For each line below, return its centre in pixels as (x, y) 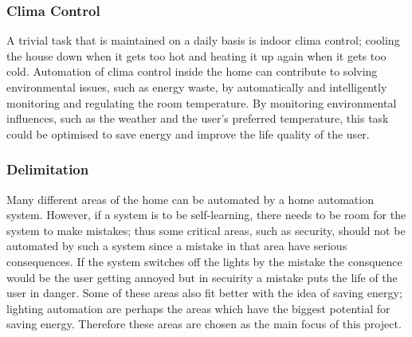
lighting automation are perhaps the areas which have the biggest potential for (198, 308)
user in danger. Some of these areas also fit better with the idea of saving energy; (204, 293)
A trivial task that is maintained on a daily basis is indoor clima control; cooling (203, 40)
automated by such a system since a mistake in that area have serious (177, 246)
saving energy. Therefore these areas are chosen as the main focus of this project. (204, 324)
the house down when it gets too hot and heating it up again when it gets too (196, 55)
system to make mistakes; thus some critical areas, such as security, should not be (206, 230)
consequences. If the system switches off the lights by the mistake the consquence (204, 261)
